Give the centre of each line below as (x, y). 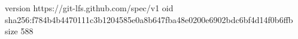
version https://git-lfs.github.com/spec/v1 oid (89, 8)
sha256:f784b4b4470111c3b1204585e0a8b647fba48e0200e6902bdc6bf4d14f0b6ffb (149, 19)
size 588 (19, 31)
